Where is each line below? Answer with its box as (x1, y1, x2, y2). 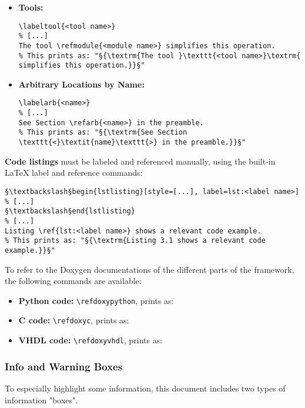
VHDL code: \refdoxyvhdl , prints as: (18, 334, 163, 346)
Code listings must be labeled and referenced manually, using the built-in (5, 155, 276, 167)
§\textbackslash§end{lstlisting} (5, 207, 135, 216)
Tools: (18, 1, 43, 13)
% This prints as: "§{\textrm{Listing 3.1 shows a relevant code (5, 236, 266, 245)
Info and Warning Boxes (5, 359, 123, 373)
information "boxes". (5, 393, 78, 406)
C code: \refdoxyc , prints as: (18, 314, 129, 326)
